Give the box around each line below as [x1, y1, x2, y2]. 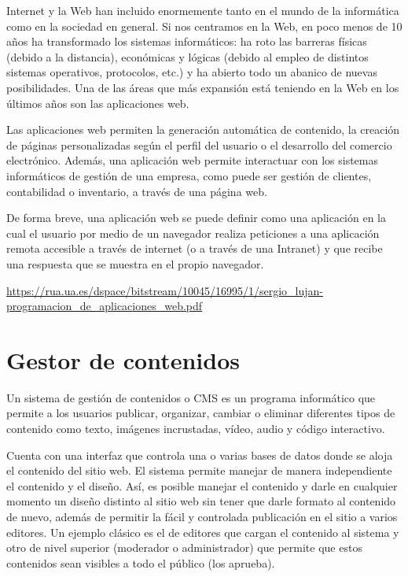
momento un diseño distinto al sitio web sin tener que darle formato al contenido [6, 493, 396, 509]
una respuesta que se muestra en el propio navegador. [6, 255, 264, 272]
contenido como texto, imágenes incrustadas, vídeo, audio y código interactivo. [6, 420, 385, 436]
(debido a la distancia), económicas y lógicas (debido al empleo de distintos [6, 48, 369, 65]
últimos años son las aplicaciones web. [6, 94, 189, 111]
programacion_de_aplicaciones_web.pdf [6, 298, 203, 314]
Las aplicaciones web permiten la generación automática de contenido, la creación [6, 121, 400, 138]
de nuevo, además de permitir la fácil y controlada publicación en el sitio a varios [6, 508, 398, 524]
